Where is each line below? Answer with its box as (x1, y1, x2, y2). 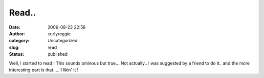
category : (9, 38, 30, 44)
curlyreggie (47, 31, 71, 36)
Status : (9, 51, 24, 57)
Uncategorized (47, 38, 78, 44)
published (47, 51, 68, 57)
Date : (9, 24, 21, 30)
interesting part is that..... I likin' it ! (9, 67, 79, 73)
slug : (9, 44, 20, 50)
